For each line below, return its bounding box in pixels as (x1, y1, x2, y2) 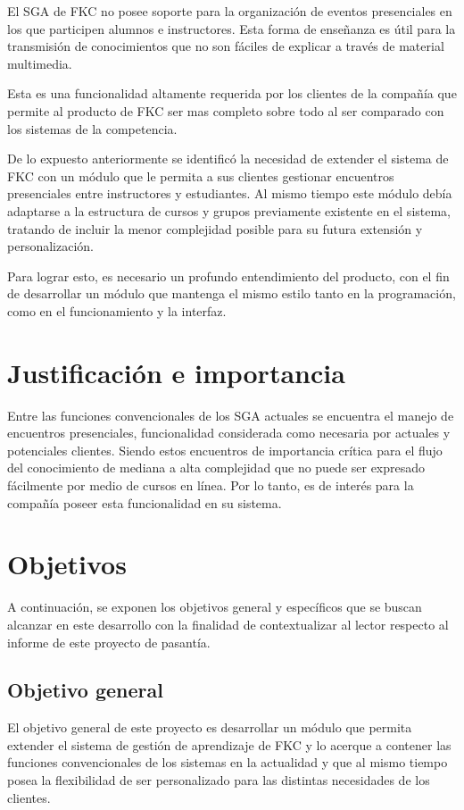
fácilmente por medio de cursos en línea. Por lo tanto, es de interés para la (7, 476, 414, 494)
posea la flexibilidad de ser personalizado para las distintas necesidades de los (7, 771, 430, 789)
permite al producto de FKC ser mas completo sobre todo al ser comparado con (7, 101, 444, 120)
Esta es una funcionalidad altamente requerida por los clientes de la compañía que (7, 84, 457, 103)
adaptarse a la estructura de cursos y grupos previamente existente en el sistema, (7, 201, 452, 220)
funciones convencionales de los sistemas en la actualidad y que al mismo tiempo (7, 753, 448, 772)
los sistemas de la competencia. (7, 119, 178, 138)
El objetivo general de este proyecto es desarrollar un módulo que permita (7, 718, 412, 737)
